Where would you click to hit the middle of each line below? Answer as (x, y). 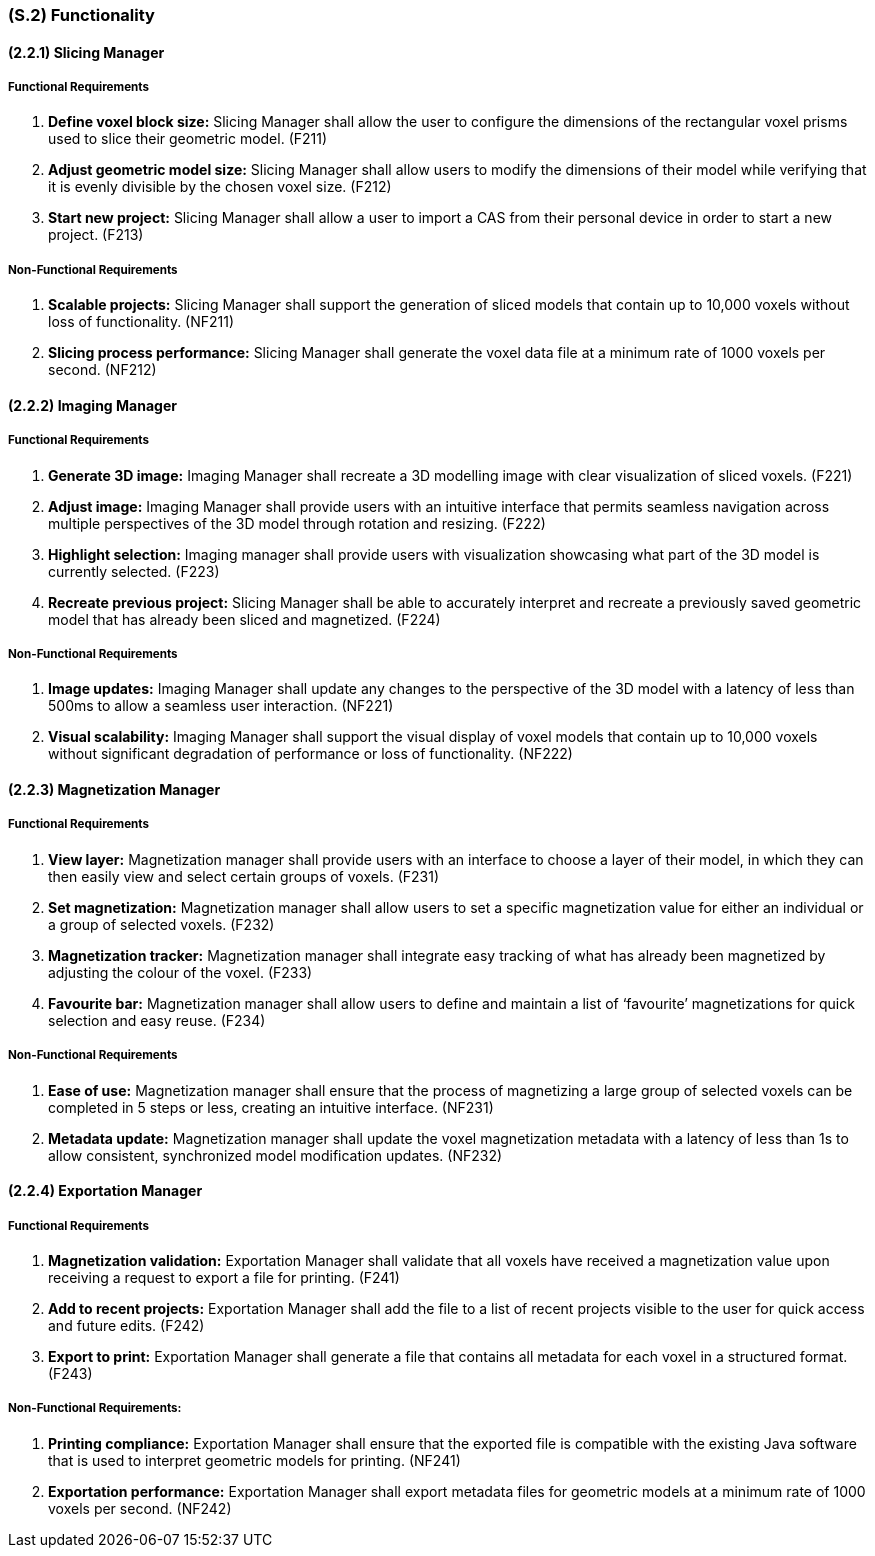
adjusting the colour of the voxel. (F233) (180, 972)
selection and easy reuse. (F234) (157, 1020)
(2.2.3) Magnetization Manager (114, 789)
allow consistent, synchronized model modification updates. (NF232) (275, 1155)
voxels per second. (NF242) (140, 1508)
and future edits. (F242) (126, 1325)
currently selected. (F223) (134, 571)
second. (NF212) (102, 370)
